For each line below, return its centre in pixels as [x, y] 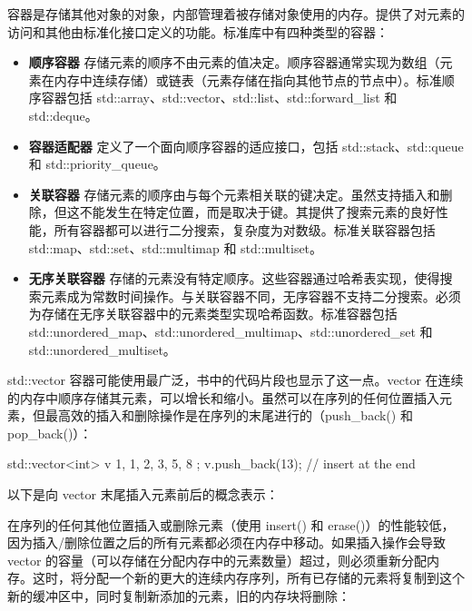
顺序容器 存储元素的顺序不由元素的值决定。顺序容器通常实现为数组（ [234, 62]
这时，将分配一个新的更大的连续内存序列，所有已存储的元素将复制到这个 [248, 578]
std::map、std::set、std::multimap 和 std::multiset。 [176, 247]
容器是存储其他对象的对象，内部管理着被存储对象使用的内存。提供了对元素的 [236, 14]
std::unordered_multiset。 [102, 349]
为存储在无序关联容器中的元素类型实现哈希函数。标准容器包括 [213, 314]
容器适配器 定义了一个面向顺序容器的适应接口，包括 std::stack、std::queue [246, 146]
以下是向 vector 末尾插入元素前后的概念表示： [143, 494]
